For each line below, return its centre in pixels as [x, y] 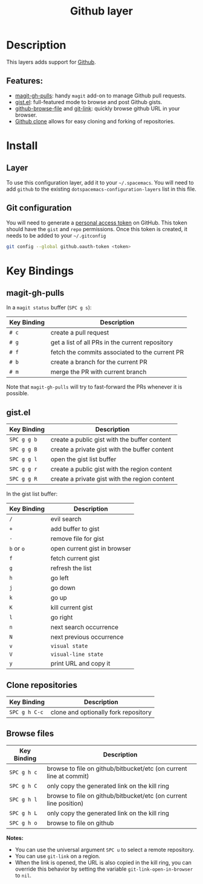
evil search [66, 519]
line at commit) [68, 776]
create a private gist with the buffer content [112, 450]
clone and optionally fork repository [101, 712]
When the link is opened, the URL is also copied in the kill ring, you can [103, 862]
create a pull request [80, 333]
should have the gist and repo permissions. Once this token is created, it [97, 229]
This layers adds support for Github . [51, 62]
